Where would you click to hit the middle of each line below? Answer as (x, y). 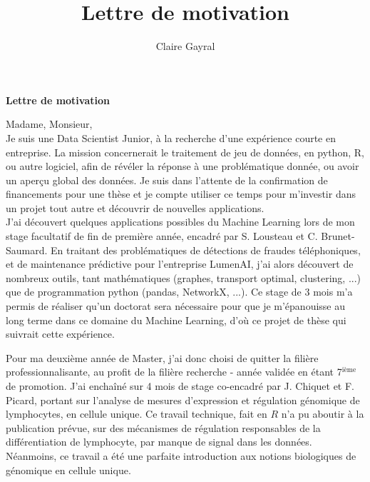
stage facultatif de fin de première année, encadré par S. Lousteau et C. (162, 236)
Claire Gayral (185, 46)
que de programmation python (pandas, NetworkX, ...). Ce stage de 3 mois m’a (179, 292)
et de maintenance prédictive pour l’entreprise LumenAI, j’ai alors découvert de (180, 264)
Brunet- (338, 236)
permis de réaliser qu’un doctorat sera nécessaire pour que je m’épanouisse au (176, 306)
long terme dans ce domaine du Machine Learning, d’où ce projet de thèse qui (176, 320)
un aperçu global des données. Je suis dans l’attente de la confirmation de (167, 180)
